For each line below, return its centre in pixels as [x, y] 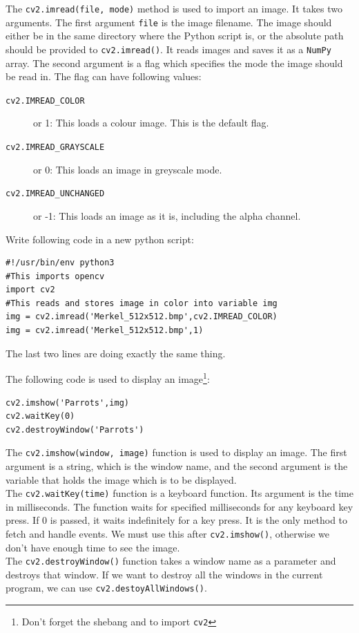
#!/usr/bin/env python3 [60, 263]
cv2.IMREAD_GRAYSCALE [55, 147]
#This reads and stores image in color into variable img [142, 303]
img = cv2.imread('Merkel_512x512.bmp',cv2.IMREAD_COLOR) [142, 317]
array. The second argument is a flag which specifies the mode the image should [174, 63]
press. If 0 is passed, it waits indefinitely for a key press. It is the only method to [177, 520]
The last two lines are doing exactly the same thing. [116, 353]
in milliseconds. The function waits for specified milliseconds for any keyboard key [179, 506]
